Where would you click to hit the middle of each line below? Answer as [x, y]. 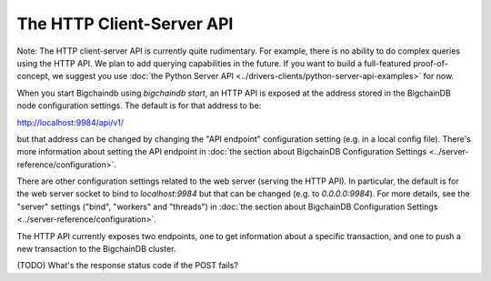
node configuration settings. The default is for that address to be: [139, 105]
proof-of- [431, 63]
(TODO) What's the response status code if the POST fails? [127, 266]
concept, [34, 76]
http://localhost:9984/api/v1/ [70, 122]
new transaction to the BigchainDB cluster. [96, 249]
